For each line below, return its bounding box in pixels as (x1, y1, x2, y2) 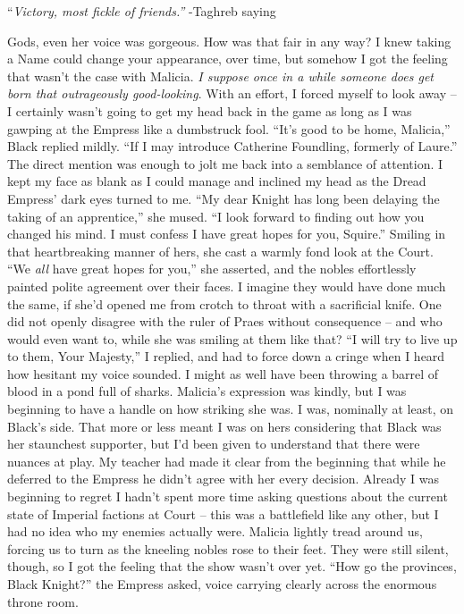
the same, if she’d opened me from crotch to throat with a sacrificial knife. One (7, 294, 442, 313)
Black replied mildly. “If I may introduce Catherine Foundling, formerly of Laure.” (7, 137, 458, 156)
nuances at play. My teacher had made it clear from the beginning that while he (7, 451, 446, 470)
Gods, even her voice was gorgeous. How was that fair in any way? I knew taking (7, 31, 451, 50)
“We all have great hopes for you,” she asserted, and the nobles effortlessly (7, 259, 417, 278)
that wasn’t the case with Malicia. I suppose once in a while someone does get (7, 66, 434, 85)
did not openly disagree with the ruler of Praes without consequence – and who (7, 312, 443, 331)
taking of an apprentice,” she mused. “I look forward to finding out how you (7, 206, 425, 225)
